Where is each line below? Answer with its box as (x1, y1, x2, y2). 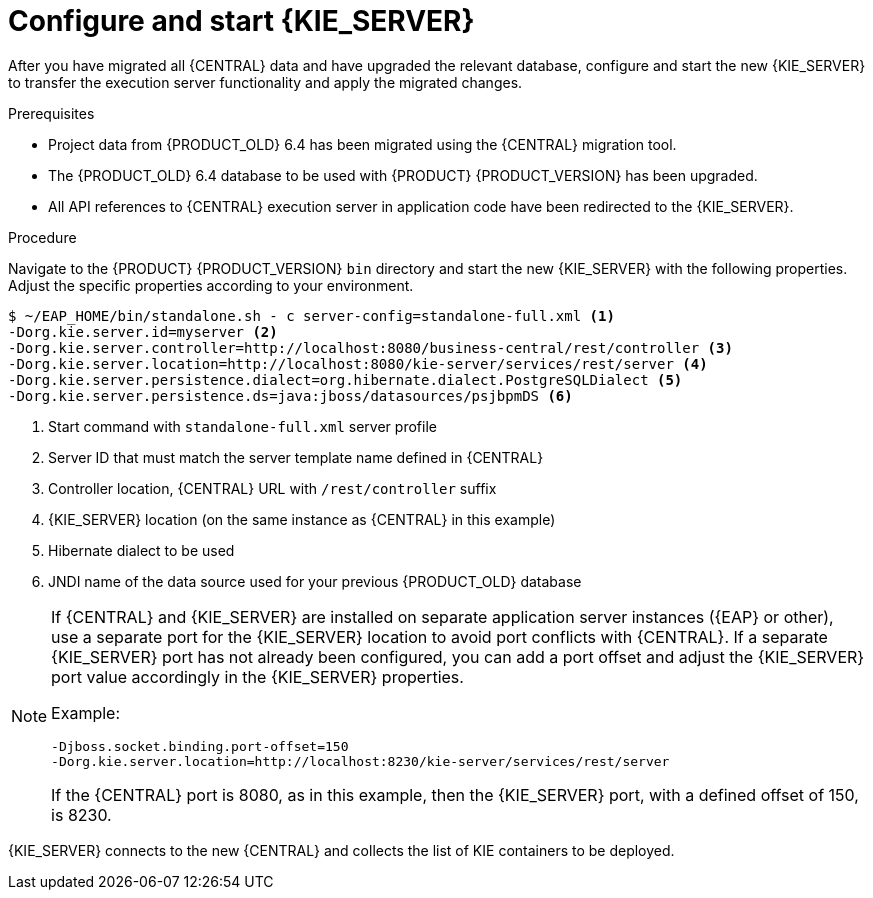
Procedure (8, 228, 77, 246)
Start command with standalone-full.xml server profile (48, 417, 437, 435)
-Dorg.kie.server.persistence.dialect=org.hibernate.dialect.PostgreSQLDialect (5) (8, 371, 683, 388)
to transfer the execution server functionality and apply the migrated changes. (8, 73, 523, 91)
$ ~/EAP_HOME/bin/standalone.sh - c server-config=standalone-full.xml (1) (8, 307, 615, 324)
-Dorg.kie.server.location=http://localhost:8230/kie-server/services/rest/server (51, 753, 670, 769)
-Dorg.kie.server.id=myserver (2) (8, 323, 278, 340)
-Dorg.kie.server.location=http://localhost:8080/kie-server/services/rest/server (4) (8, 355, 708, 372)
